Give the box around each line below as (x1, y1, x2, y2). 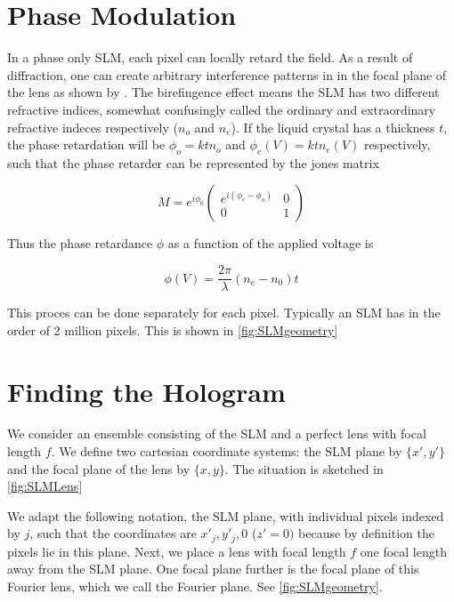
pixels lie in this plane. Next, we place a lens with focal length (7, 542, 346, 560)
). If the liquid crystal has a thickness (231, 117, 435, 136)
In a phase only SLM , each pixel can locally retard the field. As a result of (7, 48, 413, 67)
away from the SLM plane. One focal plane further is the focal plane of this (7, 559, 419, 578)
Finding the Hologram (7, 373, 286, 409)
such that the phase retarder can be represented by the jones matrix (7, 153, 379, 172)
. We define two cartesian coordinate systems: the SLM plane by (51, 442, 402, 461)
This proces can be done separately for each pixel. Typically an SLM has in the (7, 303, 441, 322)
